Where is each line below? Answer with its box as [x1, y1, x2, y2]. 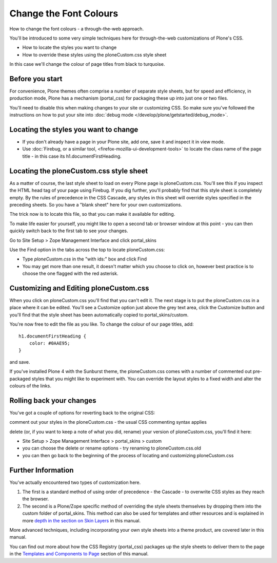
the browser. [22, 496, 49, 502]
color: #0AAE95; [29, 340, 70, 346]
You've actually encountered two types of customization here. [9, 479, 141, 485]
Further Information [9, 465, 74, 475]
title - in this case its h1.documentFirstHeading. [22, 153, 122, 159]
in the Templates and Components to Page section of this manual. [9, 551, 149, 557]
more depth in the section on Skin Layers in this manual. [22, 517, 141, 523]
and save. [9, 359, 30, 365]
